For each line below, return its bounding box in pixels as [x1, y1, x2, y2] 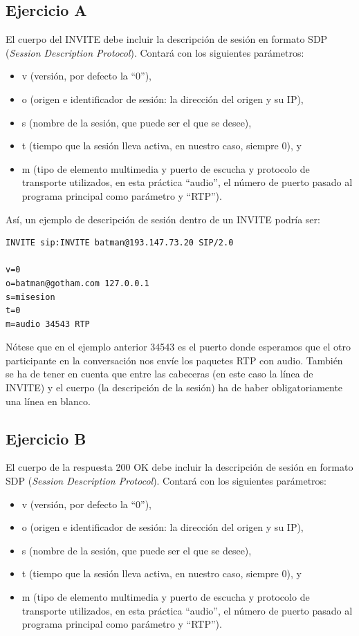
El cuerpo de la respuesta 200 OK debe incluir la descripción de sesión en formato [6, 460, 353, 474]
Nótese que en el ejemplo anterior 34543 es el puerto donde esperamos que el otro [6, 339, 351, 354]
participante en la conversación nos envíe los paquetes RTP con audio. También [6, 353, 343, 367]
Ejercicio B [6, 427, 86, 449]
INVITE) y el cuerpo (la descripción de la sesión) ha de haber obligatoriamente [6, 380, 343, 395]
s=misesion [6, 292, 55, 302]
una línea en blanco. [6, 393, 91, 408]
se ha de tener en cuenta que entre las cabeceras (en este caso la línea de [6, 366, 313, 381]
